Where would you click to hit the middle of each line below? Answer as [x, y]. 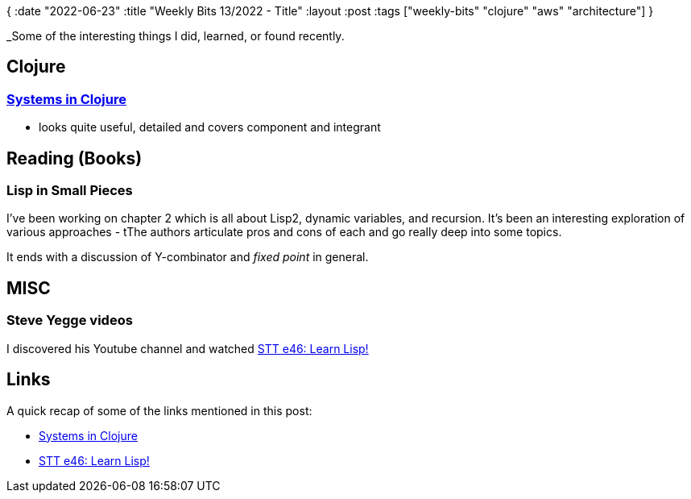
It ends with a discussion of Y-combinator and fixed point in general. [188, 257]
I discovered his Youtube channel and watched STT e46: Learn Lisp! [188, 348]
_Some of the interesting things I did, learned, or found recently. [176, 36]
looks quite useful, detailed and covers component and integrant [210, 127]
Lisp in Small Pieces [70, 191]
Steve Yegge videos [70, 320]
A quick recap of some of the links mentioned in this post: [159, 410]
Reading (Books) [74, 158]
